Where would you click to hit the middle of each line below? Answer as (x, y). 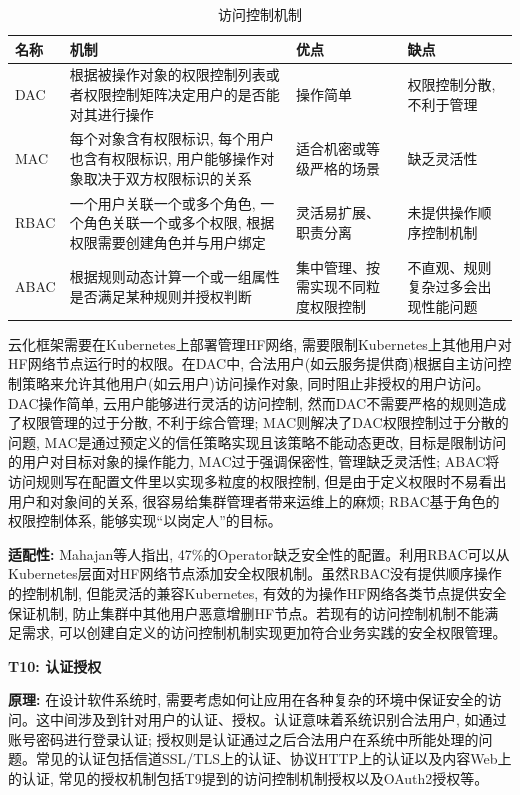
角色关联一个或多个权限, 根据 (179, 222)
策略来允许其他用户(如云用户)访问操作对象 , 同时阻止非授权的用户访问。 (255, 383)
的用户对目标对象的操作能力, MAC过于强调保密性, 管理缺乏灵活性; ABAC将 (254, 461)
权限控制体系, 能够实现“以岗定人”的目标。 (145, 520)
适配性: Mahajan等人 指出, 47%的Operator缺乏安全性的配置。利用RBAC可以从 (259, 553)
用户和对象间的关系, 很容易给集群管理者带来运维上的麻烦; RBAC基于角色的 (254, 500)
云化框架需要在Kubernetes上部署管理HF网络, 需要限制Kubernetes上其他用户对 (260, 343)
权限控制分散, (451, 84)
